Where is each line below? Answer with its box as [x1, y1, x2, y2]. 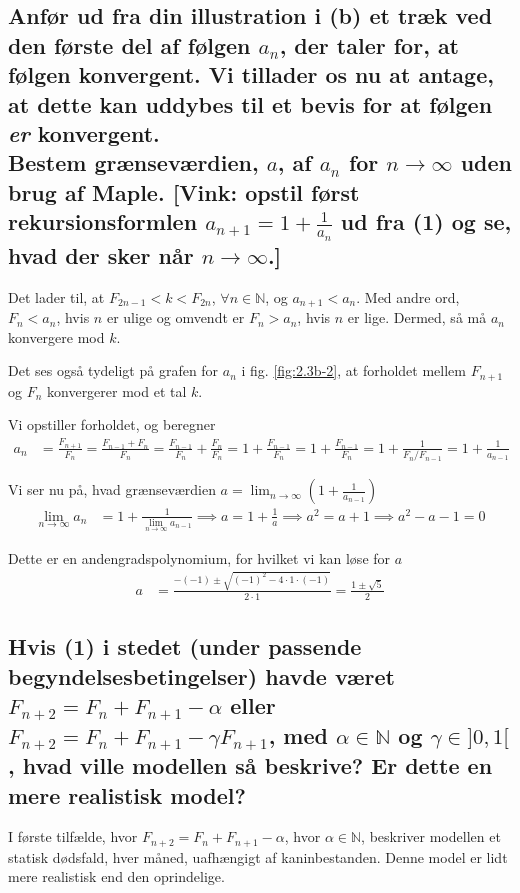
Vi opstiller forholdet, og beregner [8, 414, 216, 435]
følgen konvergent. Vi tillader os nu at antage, [8, 59, 494, 90]
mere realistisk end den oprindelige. [8, 866, 225, 887]
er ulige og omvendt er [106, 307, 245, 328]
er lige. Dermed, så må [347, 307, 487, 328]
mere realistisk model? [8, 779, 246, 810]
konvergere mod [8, 326, 105, 347]
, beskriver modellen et [361, 826, 501, 847]
